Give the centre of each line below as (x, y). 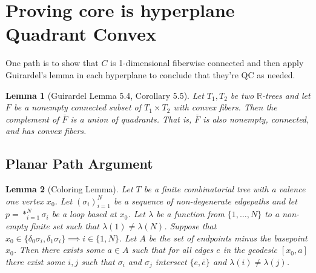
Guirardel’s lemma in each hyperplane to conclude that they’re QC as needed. (150, 74)
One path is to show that (52, 63)
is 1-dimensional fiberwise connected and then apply (207, 63)
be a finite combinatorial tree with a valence (225, 189)
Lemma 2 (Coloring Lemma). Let (69, 189)
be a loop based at (84, 214)
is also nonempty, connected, (256, 119)
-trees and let (286, 95)
